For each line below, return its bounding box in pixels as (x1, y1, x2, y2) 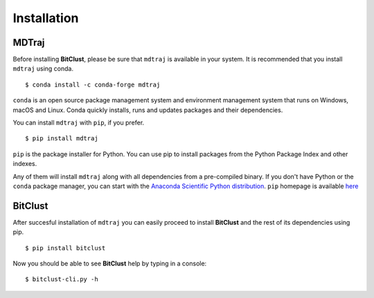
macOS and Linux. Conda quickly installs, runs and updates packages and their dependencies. (12, 106, 283, 114)
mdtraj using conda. (12, 64, 74, 73)
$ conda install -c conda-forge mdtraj (25, 80, 161, 89)
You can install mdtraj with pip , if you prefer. (12, 118, 145, 127)
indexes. (12, 160, 37, 168)
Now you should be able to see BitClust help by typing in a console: (12, 259, 207, 268)
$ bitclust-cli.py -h (25, 275, 98, 283)
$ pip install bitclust (25, 244, 106, 252)
